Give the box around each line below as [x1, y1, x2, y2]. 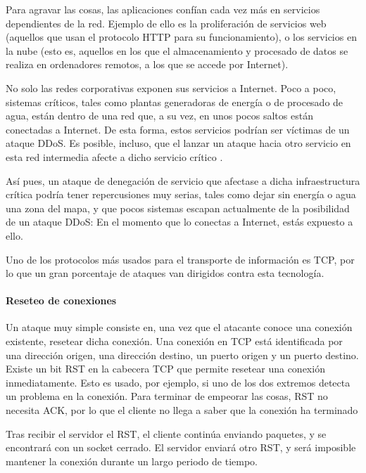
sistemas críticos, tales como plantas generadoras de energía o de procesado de [6, 94, 343, 109]
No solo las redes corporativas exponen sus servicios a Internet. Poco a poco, [6, 80, 336, 95]
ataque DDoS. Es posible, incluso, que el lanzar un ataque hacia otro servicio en [6, 136, 351, 150]
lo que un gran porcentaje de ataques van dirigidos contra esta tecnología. [6, 266, 324, 280]
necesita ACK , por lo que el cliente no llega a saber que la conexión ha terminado [6, 403, 358, 417]
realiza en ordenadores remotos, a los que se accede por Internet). [6, 57, 289, 72]
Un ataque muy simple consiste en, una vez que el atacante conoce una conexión [6, 320, 353, 335]
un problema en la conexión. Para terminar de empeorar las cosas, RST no [6, 389, 328, 403]
